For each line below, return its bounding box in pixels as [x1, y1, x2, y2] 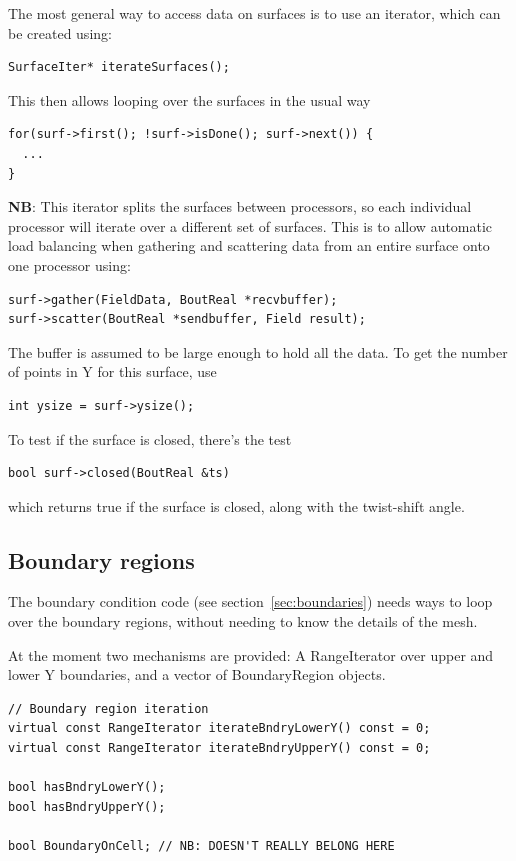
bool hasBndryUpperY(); [8, 799, 166, 814]
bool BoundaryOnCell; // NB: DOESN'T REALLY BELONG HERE [8, 839, 395, 854]
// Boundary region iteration [8, 701, 209, 716]
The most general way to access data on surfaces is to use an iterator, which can [8, 3, 501, 23]
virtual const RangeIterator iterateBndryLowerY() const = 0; [8, 721, 431, 736]
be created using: [8, 22, 112, 43]
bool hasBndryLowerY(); [8, 780, 166, 795]
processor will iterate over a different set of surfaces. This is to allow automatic [8, 215, 493, 236]
